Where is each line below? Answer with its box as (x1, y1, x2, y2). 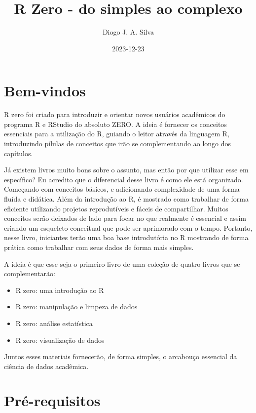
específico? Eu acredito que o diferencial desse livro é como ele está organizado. (4, 174, 243, 184)
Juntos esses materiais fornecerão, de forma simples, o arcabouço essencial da (4, 351, 237, 362)
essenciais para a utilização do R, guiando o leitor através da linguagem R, (4, 128, 229, 139)
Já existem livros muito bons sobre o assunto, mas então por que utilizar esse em (4, 165, 249, 175)
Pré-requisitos (4, 390, 101, 410)
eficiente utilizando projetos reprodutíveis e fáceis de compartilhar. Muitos (4, 203, 228, 213)
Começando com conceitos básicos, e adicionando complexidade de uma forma (4, 184, 240, 194)
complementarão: (4, 268, 55, 279)
